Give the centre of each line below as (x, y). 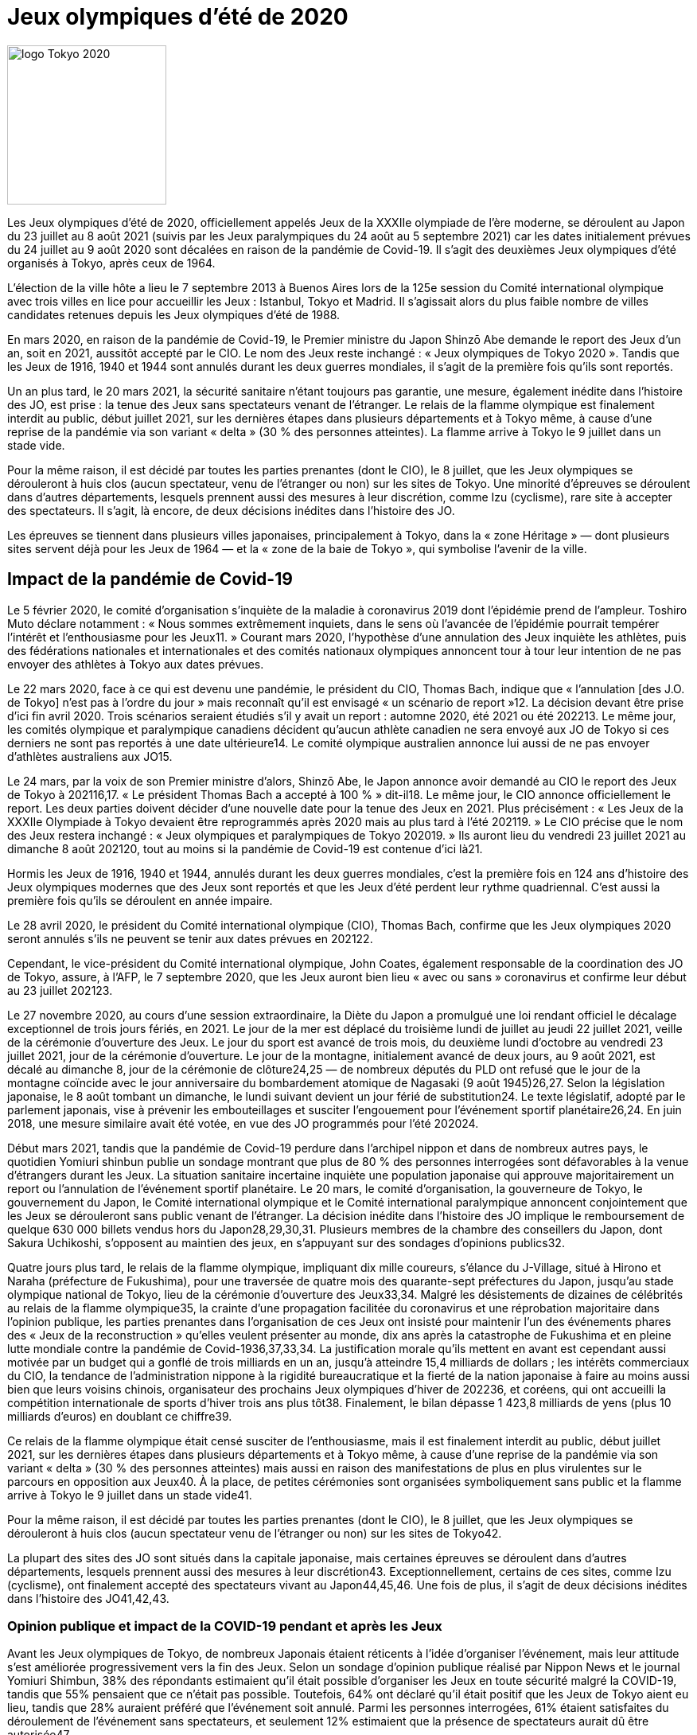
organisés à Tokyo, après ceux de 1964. (111, 263)
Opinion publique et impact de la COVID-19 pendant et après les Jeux (225, 1626)
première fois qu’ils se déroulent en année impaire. (140, 900)
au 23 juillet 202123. (60, 990)
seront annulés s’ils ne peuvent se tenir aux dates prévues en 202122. (190, 938)
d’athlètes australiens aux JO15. (90, 756)
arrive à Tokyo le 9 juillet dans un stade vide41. (130, 1495)
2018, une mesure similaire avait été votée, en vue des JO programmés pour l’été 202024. (243, 1123)
